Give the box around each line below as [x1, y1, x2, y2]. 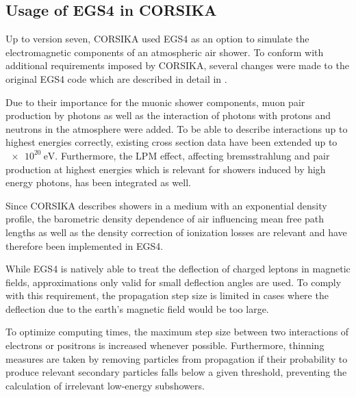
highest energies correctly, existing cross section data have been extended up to [5, 135, 338, 149]
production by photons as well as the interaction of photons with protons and [5, 108, 331, 123]
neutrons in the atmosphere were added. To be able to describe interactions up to [5, 121, 348, 136]
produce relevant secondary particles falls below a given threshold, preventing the [5, 365, 347, 379]
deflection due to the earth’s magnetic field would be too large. [5, 301, 269, 316]
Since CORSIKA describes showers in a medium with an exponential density [5, 198, 327, 212]
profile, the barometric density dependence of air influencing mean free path [5, 212, 325, 226]
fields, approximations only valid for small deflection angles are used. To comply [5, 274, 342, 289]
